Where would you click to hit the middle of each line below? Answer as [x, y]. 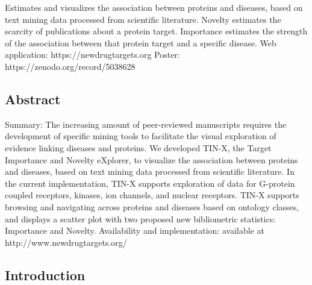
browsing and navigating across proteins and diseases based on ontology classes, [152, 206]
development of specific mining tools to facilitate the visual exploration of [141, 136]
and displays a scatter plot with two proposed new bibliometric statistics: [140, 218]
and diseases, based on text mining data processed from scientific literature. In [150, 171]
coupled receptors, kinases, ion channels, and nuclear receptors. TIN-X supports [152, 195]
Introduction [45, 274]
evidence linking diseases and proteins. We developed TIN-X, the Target [138, 147]
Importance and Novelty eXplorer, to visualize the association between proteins [151, 159]
